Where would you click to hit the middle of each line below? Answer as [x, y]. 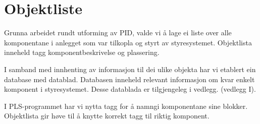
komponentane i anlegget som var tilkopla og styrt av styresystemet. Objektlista [128, 42]
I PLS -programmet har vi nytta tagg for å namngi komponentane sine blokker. [126, 106]
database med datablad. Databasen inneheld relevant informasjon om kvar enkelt [129, 79]
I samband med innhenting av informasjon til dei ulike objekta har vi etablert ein [130, 69]
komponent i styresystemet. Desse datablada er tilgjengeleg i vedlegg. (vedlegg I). [130, 89]
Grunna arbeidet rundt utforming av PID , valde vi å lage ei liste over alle [118, 33]
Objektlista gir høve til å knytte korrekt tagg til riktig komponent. [107, 116]
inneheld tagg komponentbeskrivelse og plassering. [82, 52]
